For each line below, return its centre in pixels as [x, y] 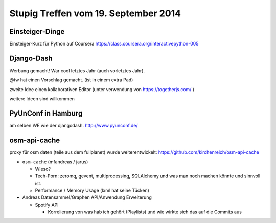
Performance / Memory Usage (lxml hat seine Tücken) [92, 190]
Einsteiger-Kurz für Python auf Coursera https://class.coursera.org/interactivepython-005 [104, 44]
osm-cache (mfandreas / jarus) [55, 162]
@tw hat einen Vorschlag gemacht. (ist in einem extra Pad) [71, 80]
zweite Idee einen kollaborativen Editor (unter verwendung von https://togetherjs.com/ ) [102, 89]
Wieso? [43, 169]
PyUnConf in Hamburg [46, 113]
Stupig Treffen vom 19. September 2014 [95, 13]
